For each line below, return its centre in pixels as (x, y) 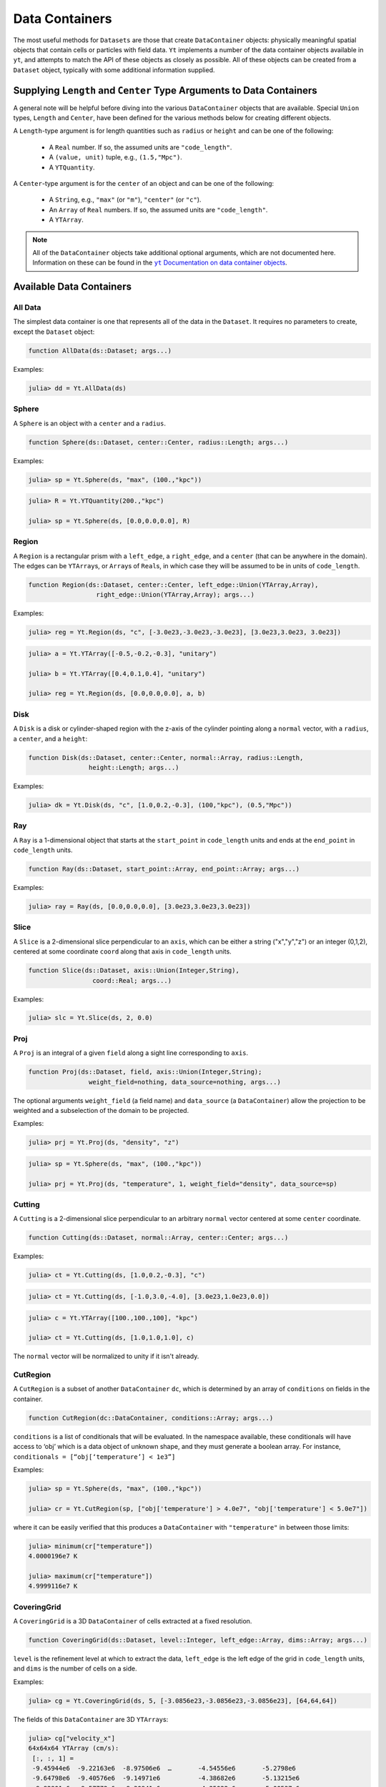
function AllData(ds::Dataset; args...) (100, 351)
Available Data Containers (73, 287)
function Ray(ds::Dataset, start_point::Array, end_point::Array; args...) (164, 869)
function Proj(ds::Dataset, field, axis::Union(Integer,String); (145, 1072)
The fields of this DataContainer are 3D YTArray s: (91, 1719)
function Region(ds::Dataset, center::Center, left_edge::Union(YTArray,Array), (173, 585)
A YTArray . (66, 220)
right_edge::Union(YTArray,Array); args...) (175, 595)
